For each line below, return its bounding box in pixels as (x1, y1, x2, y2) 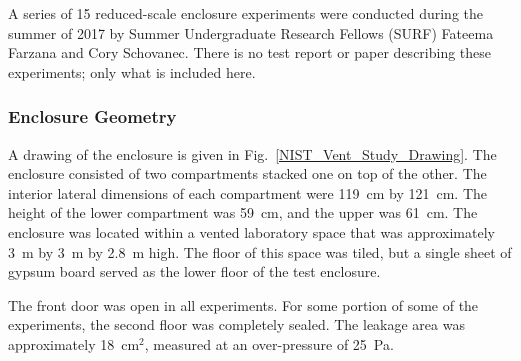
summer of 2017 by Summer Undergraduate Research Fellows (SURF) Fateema (8, 22, 494, 43)
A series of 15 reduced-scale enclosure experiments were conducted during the (8, 3, 484, 23)
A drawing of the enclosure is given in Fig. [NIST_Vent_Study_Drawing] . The (8, 143, 497, 164)
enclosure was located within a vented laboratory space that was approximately (8, 221, 495, 242)
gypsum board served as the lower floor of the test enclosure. (8, 261, 381, 282)
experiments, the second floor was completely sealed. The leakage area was (8, 314, 465, 335)
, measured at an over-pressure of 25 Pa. (144, 333, 394, 354)
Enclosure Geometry (8, 104, 177, 129)
